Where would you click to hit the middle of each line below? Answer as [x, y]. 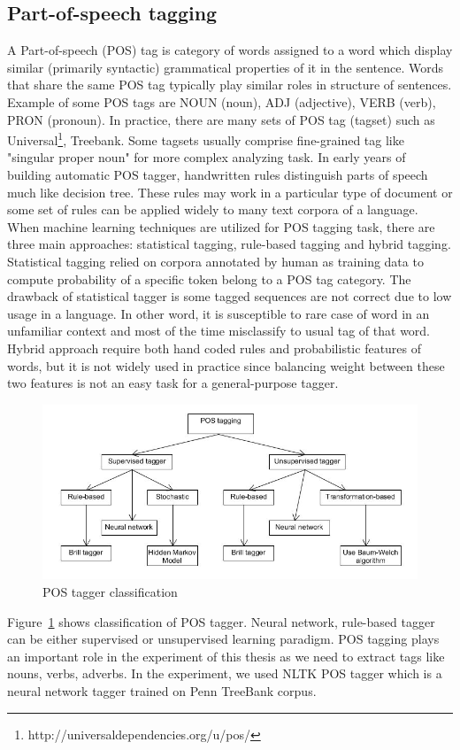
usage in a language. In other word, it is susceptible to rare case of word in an [218, 313]
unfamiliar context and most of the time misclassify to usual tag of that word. [219, 331]
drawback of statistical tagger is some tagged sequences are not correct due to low [230, 296]
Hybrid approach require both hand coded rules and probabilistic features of [215, 348]
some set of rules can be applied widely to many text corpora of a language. [213, 209]
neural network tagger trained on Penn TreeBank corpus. [162, 690]
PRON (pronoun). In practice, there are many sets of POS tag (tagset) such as [221, 119]
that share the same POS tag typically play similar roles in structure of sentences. [230, 85]
